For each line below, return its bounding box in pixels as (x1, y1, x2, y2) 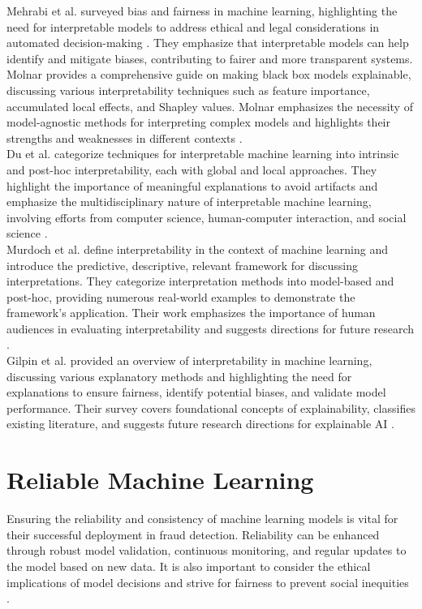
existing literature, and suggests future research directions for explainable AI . (6, 415, 394, 432)
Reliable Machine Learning (6, 463, 314, 496)
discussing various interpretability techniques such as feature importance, (6, 81, 370, 98)
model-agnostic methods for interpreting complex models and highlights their (6, 114, 390, 131)
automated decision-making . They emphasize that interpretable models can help (6, 34, 409, 51)
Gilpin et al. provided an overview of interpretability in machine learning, (6, 352, 372, 369)
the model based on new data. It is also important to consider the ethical (6, 557, 371, 574)
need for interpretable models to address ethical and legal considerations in (6, 18, 380, 35)
